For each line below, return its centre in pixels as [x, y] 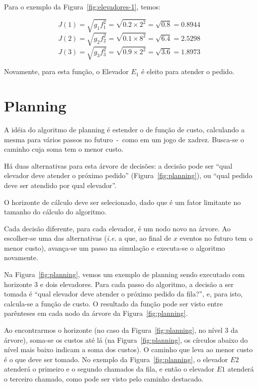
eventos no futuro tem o [216, 238]
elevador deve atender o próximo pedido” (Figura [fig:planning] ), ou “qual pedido [128, 175]
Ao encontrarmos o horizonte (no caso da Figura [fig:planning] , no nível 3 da [121, 330]
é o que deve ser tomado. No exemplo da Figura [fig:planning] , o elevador [116, 359]
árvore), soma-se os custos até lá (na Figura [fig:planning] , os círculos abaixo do [126, 339]
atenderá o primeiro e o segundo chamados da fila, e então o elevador [109, 369]
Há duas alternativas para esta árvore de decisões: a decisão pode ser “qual [118, 165]
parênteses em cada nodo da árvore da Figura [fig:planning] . [96, 313]
